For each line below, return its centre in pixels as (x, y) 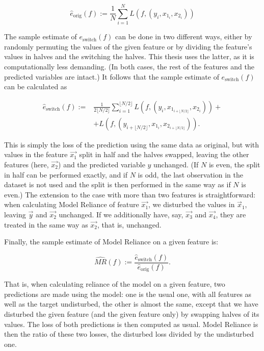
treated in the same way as (46, 224)
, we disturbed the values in (192, 204)
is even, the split (234, 164)
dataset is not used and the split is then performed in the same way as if (117, 184)
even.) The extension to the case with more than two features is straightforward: (130, 194)
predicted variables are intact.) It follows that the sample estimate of (112, 76)
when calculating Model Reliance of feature (72, 204)
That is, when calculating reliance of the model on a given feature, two (115, 284)
